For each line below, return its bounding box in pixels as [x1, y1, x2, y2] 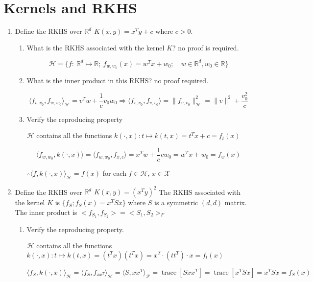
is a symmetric [154, 197, 198, 208]
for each [102, 167, 126, 178]
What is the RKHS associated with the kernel [26, 42, 165, 52]
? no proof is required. [172, 42, 239, 52]
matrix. [224, 197, 247, 208]
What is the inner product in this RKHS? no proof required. [26, 75, 209, 85]
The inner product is [15, 207, 77, 217]
